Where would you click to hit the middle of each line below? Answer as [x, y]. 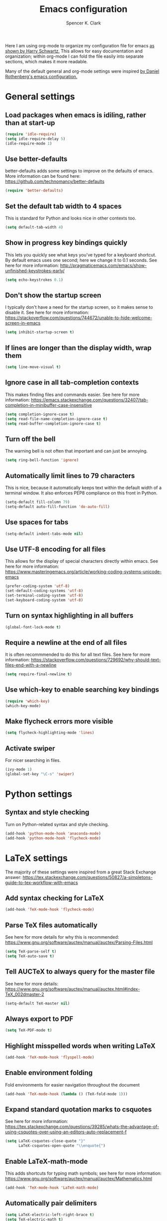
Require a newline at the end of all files [66, 643]
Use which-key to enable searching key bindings [82, 690]
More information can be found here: [43, 176]
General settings [40, 97]
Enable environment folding [49, 1073]
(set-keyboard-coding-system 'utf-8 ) [44, 600]
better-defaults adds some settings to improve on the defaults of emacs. [79, 171]
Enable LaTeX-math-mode [46, 1161]
